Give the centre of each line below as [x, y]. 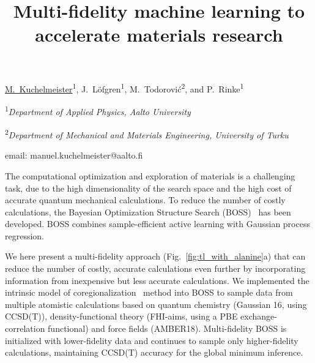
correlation [25, 328]
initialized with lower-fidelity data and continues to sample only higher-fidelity [152, 340]
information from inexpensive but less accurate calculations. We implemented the [157, 280]
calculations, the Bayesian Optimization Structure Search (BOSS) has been [148, 211]
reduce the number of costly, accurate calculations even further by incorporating [155, 268]
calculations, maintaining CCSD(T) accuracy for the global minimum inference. [154, 352]
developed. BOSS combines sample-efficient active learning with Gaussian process [157, 224]
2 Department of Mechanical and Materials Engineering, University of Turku [147, 134]
